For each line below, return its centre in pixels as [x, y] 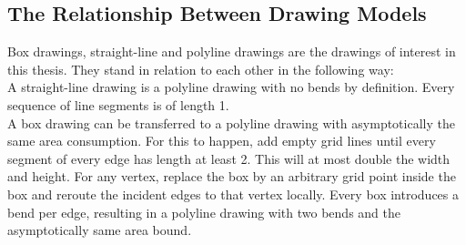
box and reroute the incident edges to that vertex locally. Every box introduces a [233, 194]
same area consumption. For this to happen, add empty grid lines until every [222, 141]
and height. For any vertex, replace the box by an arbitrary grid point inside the [232, 176]
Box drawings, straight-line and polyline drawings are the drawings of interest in [232, 51]
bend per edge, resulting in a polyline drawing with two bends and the [204, 212]
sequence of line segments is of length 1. [118, 104]
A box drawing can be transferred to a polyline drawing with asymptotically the [231, 122]
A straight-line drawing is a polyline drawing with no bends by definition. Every [231, 87]
